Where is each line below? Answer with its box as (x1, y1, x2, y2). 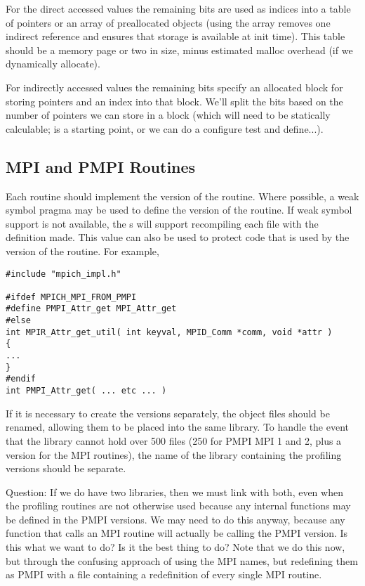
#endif (6, 374, 36, 384)
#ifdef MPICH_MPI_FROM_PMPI (6, 292, 137, 302)
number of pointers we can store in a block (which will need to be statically (6, 108, 331, 122)
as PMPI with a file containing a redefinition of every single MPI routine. (6, 567, 322, 582)
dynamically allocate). (6, 56, 100, 71)
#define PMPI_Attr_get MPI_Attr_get (6, 304, 177, 314)
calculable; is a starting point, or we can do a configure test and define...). (6, 121, 324, 136)
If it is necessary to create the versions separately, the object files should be (6, 405, 330, 420)
